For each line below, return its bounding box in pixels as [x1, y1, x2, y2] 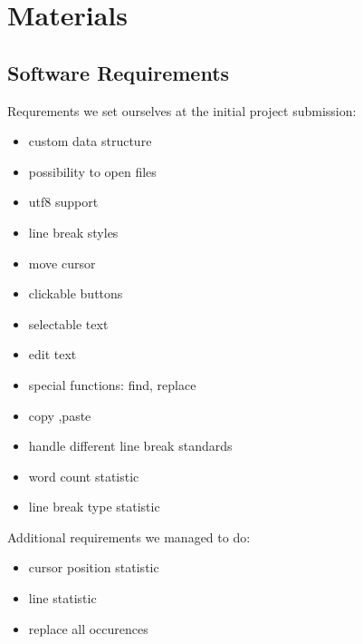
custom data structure [28, 132, 152, 151]
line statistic [28, 589, 97, 608]
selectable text [28, 314, 109, 333]
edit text [28, 345, 77, 364]
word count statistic [28, 466, 139, 485]
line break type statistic [28, 497, 160, 516]
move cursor [28, 253, 96, 272]
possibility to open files [28, 161, 157, 181]
